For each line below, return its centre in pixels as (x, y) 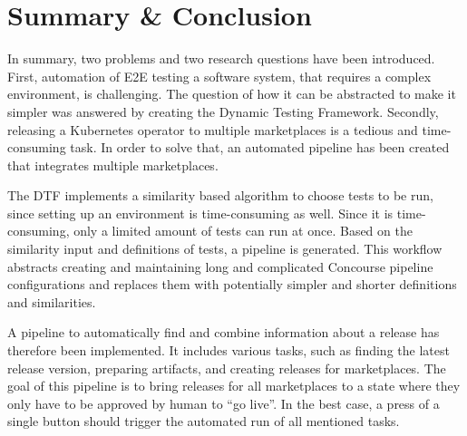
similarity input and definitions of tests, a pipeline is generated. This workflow (225, 249)
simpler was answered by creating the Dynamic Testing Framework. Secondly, (223, 111)
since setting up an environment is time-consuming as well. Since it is (200, 213)
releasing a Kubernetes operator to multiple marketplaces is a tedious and (213, 129)
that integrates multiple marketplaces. (113, 165)
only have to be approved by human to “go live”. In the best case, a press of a (224, 403)
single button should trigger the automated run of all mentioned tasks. (204, 421)
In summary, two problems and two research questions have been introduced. (221, 58)
